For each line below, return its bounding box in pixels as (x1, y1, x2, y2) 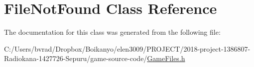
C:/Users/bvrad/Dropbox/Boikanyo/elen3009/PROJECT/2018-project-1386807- (4, 43, 251, 54)
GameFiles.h (147, 53, 185, 64)
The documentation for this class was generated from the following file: (4, 27, 221, 37)
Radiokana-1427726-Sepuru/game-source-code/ (4, 53, 147, 64)
